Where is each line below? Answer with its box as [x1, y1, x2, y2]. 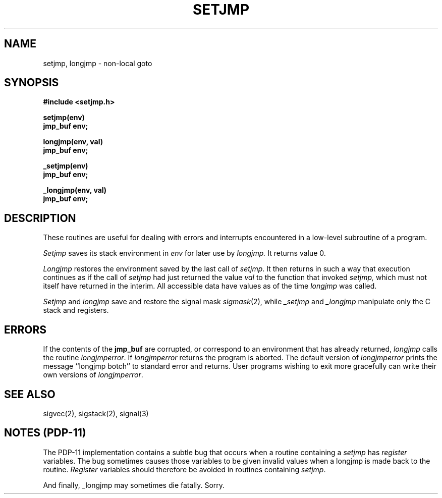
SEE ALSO [4, 388, 56, 401]
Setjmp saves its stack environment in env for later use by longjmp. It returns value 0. [43, 249, 326, 258]
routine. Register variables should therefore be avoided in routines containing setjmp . [43, 465, 326, 474]
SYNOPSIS [4, 76, 59, 89]
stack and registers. [43, 306, 109, 315]
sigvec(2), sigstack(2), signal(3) [43, 409, 149, 418]
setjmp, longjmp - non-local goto [43, 59, 152, 68]
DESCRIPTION [4, 211, 76, 225]
